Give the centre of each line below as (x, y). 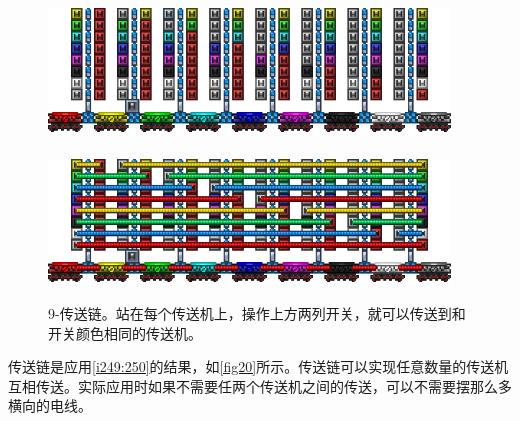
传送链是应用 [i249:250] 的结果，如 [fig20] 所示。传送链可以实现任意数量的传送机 (258, 366)
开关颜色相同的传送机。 (125, 332)
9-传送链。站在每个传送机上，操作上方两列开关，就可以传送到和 (257, 312)
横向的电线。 (50, 405)
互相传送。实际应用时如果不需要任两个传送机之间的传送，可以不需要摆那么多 (260, 385)
